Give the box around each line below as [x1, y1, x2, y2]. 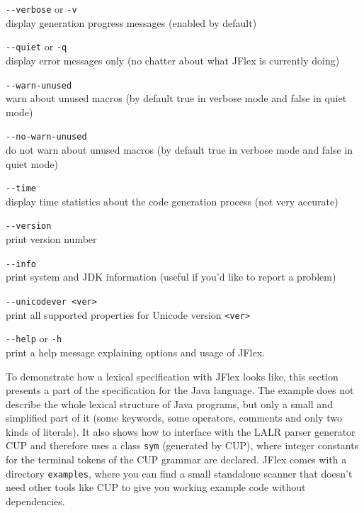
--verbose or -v [6, 1, 77, 16]
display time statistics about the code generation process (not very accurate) [6, 193, 339, 208]
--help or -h [6, 331, 62, 346]
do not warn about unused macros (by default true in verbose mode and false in [6, 142, 353, 157]
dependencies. [6, 493, 65, 508]
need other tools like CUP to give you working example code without [6, 480, 306, 495]
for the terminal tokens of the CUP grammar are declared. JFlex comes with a [6, 452, 347, 467]
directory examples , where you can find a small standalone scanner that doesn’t [6, 466, 353, 480]
